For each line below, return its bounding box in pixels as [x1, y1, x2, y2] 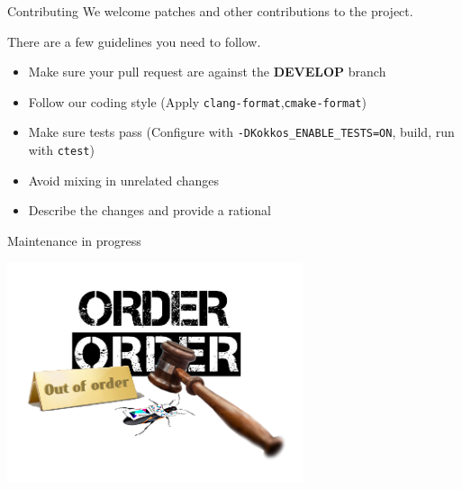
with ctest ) [28, 140, 95, 159]
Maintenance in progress [7, 231, 141, 249]
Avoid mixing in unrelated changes [28, 170, 220, 189]
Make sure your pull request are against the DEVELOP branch [28, 62, 386, 81]
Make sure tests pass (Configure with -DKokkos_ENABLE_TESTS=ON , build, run [28, 122, 455, 141]
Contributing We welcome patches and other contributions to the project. [7, 2, 413, 20]
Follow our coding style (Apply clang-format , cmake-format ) [28, 92, 367, 111]
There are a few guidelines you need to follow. [7, 32, 261, 50]
